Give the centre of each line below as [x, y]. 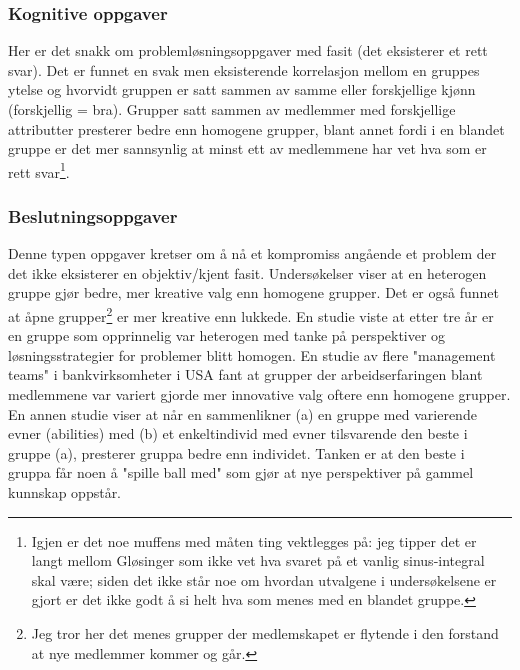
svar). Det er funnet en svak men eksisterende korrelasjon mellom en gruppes [244, 69]
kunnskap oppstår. [65, 492]
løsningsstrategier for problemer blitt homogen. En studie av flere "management [252, 354]
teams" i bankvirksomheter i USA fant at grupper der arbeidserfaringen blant [245, 374]
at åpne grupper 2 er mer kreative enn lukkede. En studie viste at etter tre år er [251, 314]
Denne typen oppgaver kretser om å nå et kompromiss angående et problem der [252, 253]
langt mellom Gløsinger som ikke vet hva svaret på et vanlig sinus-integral [258, 560]
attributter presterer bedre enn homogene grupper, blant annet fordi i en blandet [256, 128]
